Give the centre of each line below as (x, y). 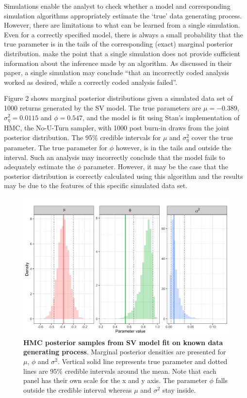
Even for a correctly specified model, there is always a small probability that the (123, 34)
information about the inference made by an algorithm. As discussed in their (118, 63)
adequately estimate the (40, 167)
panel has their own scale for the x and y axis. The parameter (115, 380)
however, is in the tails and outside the (173, 148)
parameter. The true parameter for (56, 148)
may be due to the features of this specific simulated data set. (96, 185)
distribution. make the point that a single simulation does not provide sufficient (122, 53)
